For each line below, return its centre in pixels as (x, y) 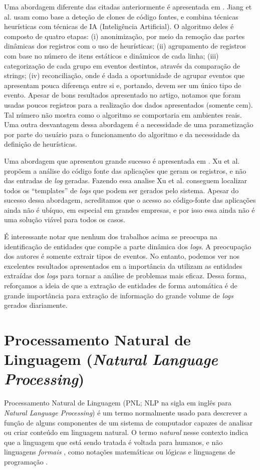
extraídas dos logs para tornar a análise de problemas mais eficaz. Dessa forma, (125, 276)
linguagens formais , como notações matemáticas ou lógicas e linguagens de (120, 452)
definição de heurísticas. (41, 144)
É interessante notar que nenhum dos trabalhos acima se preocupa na (111, 237)
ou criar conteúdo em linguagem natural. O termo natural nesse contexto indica (126, 432)
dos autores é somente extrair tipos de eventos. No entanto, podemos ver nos (122, 256)
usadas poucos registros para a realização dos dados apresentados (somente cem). (128, 104)
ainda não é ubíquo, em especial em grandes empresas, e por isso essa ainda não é (129, 209)
